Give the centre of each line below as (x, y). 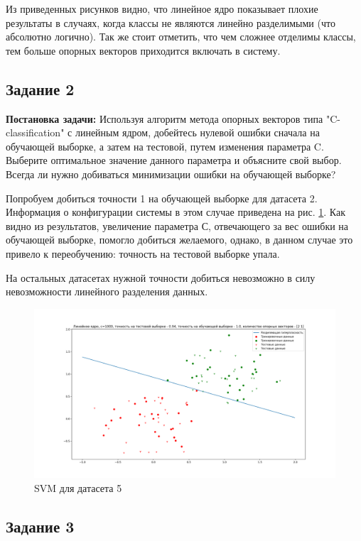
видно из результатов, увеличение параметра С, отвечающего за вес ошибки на (177, 225)
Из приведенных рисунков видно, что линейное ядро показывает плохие (162, 9)
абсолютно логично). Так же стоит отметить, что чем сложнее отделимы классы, (181, 37)
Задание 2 (40, 88)
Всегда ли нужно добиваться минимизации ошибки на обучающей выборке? (171, 174)
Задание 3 (40, 526)
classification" (35, 132)
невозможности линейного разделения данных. (107, 291)
